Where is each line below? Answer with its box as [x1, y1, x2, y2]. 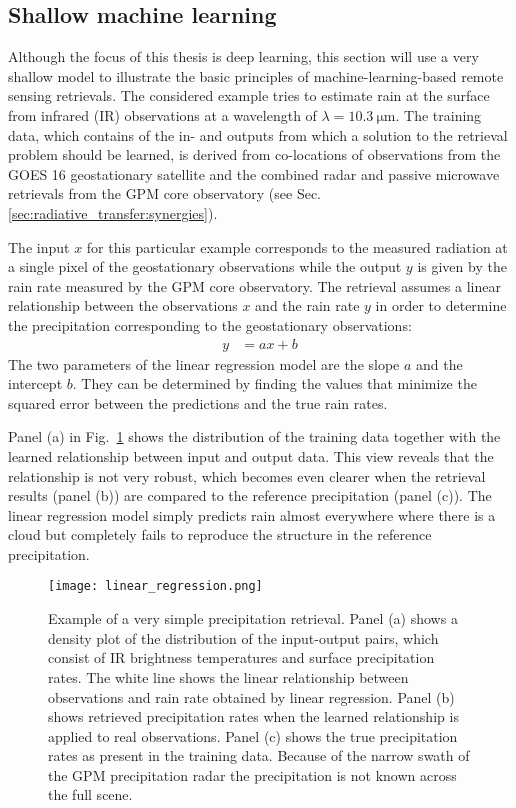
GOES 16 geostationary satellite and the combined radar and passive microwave [8, 163, 500, 184]
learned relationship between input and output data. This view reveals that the [8, 445, 494, 466]
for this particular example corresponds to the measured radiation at [86, 236, 508, 257]
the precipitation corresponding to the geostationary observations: [8, 314, 412, 335]
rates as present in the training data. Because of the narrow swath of [48, 745, 470, 766]
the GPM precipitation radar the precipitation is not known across [48, 764, 457, 785]
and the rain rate [255, 295, 360, 316]
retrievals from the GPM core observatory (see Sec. [8, 183, 321, 204]
